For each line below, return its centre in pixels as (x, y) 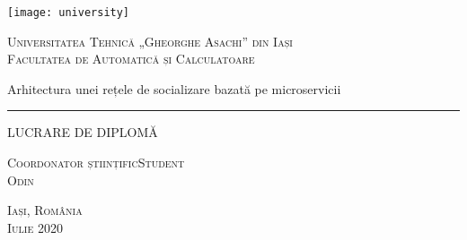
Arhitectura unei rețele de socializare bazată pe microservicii (174, 88)
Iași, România (45, 210)
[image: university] (69, 13)
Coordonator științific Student (96, 163)
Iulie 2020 (35, 227)
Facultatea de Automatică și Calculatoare (131, 59)
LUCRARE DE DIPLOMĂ (83, 132)
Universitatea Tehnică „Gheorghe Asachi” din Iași (150, 41)
